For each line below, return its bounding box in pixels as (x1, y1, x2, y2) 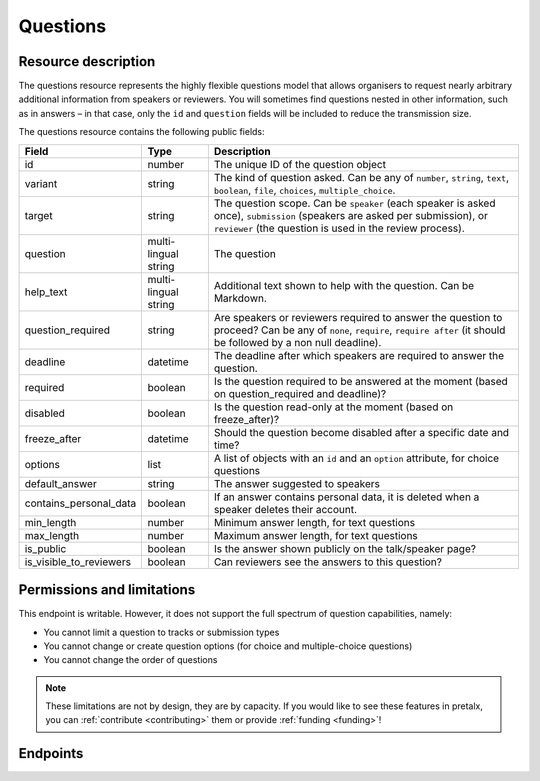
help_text (24, 285, 68, 299)
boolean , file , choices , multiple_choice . (213, 183, 396, 197)
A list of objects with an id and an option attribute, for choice (213, 451, 500, 465)
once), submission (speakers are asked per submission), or (213, 208, 489, 222)
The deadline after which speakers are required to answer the (213, 348, 505, 362)
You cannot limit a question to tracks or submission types (43, 626, 280, 638)
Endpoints (18, 745, 84, 762)
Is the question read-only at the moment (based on (213, 400, 454, 414)
